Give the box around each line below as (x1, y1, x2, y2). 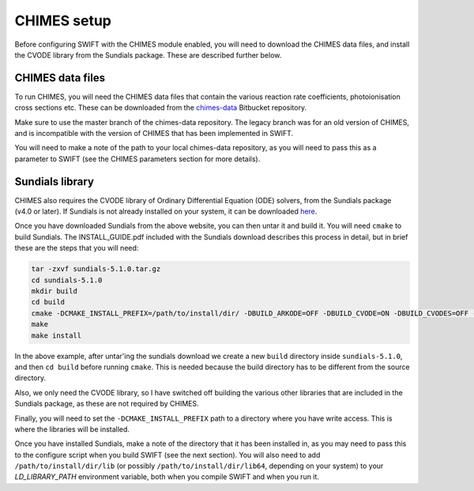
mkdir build (31, 287, 78, 296)
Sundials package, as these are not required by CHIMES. (14, 399, 199, 409)
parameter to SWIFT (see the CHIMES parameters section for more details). (14, 154, 261, 164)
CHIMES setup (14, 12, 112, 29)
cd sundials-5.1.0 (31, 275, 103, 285)
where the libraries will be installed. (14, 424, 130, 434)
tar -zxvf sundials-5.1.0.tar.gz (31, 265, 161, 274)
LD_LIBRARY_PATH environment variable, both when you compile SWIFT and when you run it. (14, 472, 320, 482)
